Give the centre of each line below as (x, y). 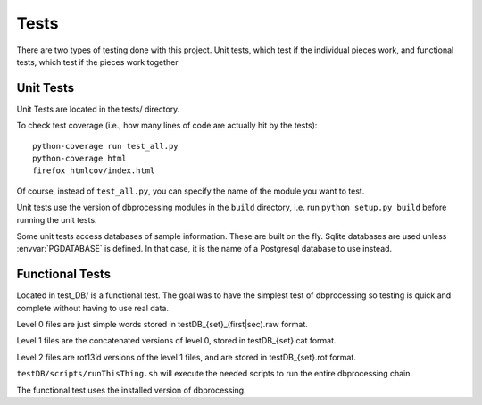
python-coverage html (79, 159)
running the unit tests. (57, 219)
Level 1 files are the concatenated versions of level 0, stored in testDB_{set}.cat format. (176, 341)
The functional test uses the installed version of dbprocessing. (131, 390)
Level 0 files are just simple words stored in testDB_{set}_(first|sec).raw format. (162, 325)
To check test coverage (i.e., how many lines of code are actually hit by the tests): (167, 126)
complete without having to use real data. (93, 308)
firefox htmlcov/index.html (94, 171)
